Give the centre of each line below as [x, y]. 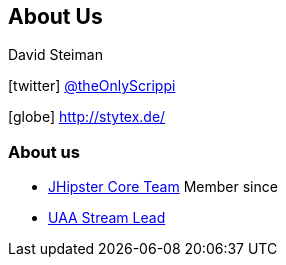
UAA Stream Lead [107, 218]
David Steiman [55, 55]
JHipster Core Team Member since [163, 187]
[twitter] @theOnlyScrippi [92, 86]
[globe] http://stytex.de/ [87, 117]
